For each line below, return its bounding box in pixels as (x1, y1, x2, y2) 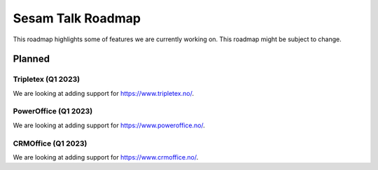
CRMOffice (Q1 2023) (13, 139, 87, 148)
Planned (13, 53, 50, 65)
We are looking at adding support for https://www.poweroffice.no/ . (13, 121, 206, 129)
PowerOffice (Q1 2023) (13, 106, 93, 116)
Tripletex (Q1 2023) (13, 74, 80, 84)
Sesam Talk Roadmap (13, 10, 141, 26)
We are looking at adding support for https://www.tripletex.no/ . (13, 89, 194, 97)
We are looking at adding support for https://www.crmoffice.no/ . (13, 153, 199, 161)
